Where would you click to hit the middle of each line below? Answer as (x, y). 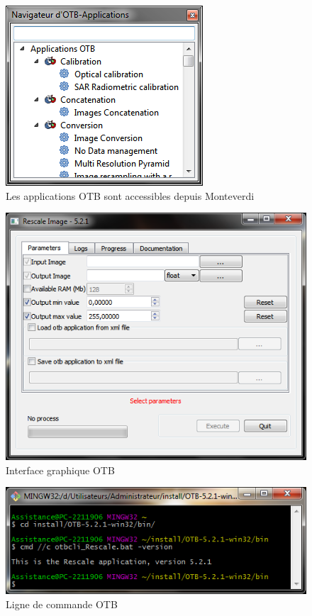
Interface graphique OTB (60, 470)
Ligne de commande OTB (62, 604)
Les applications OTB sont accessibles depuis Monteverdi (130, 195)
